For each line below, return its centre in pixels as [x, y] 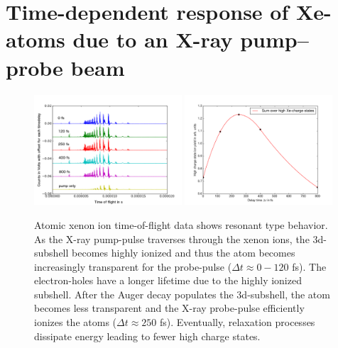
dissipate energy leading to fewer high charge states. [147, 336]
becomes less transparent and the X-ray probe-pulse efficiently [169, 308]
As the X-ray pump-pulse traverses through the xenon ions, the [172, 238]
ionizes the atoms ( [76, 322]
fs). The [309, 266]
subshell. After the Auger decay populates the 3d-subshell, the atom [182, 294]
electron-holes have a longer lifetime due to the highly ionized [168, 280]
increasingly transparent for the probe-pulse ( [133, 266]
